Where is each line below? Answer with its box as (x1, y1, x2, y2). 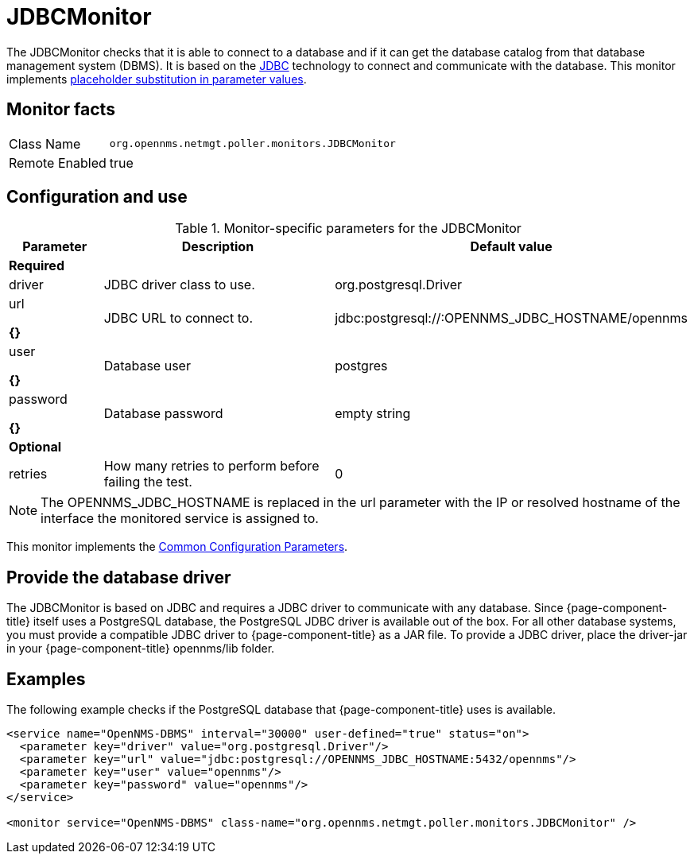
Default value (470, 238, 552, 255)
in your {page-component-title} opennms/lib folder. (6, 641, 275, 656)
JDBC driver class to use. (103, 277, 255, 293)
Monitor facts (6, 99, 115, 120)
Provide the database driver (6, 567, 231, 587)
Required (9, 258, 64, 274)
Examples (6, 668, 86, 689)
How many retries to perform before (103, 458, 320, 475)
